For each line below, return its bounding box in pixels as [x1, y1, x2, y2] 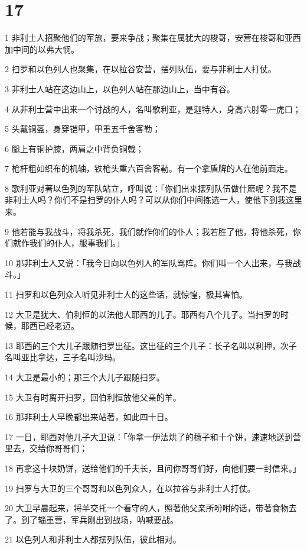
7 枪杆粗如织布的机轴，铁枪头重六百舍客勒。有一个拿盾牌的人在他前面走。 [5, 162, 293, 175]
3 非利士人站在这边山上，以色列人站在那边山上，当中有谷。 [5, 82, 235, 95]
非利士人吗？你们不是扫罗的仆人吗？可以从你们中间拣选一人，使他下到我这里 [5, 193, 302, 206]
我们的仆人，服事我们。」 [29, 237, 125, 249]
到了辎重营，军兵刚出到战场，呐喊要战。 [21, 513, 178, 525]
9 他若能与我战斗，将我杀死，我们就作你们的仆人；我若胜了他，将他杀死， [5, 225, 293, 237]
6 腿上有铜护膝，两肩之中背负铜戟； [5, 142, 144, 154]
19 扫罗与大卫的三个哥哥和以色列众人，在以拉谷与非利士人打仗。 [5, 482, 256, 494]
